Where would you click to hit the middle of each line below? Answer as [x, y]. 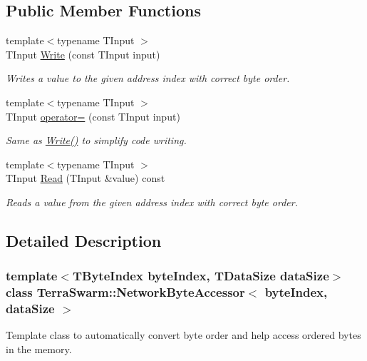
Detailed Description [84, 240]
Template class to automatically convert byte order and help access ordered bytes [183, 335]
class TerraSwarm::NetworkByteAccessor [125, 292]
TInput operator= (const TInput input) [93, 116]
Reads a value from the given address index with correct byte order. [152, 202]
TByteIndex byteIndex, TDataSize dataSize [201, 276]
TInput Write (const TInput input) [83, 54]
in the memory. [39, 349]
